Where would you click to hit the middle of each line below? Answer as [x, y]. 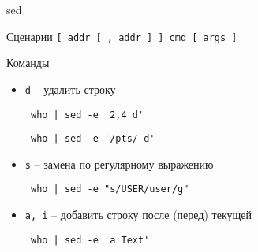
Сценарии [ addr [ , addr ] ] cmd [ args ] [122, 36]
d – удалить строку [70, 89]
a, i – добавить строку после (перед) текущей [138, 215]
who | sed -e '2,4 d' [87, 115]
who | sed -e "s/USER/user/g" [110, 189]
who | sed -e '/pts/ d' [93, 139]
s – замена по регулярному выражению [119, 163]
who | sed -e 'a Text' [90, 240]
